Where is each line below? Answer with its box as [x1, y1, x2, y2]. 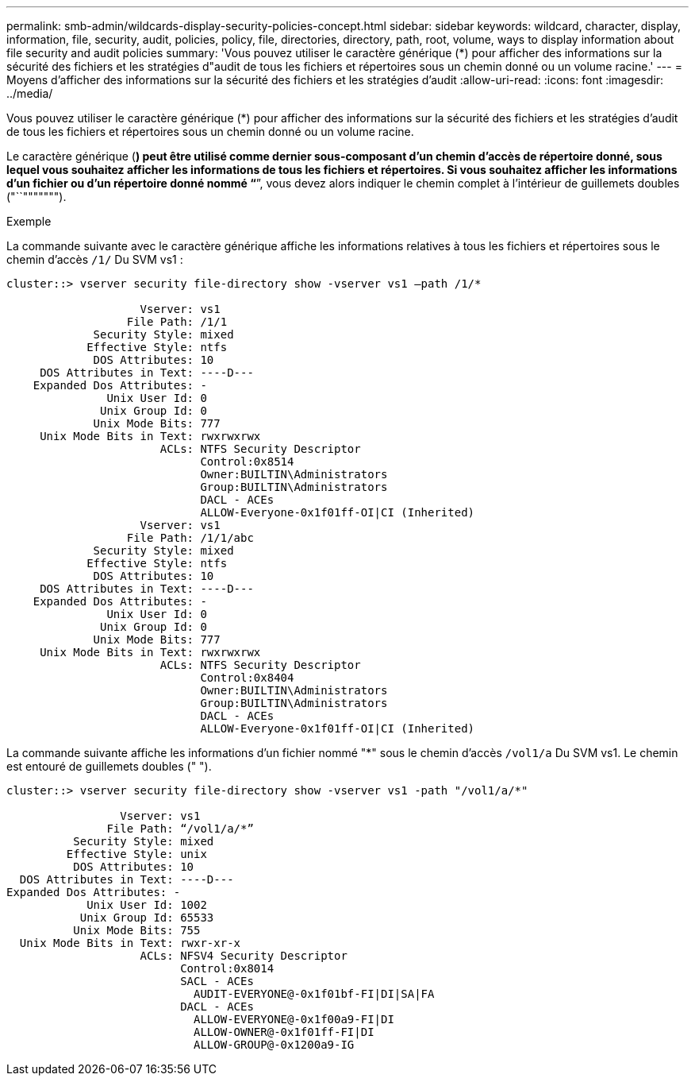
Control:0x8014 [180, 962, 275, 975]
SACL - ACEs [180, 975, 254, 987]
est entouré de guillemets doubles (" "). [6, 759, 212, 773]
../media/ [6, 87, 53, 100]
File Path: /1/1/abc [126, 531, 254, 544]
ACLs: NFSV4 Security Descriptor [140, 949, 347, 962]
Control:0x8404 [200, 671, 294, 684]
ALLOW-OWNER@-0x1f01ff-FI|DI [194, 1026, 374, 1038]
